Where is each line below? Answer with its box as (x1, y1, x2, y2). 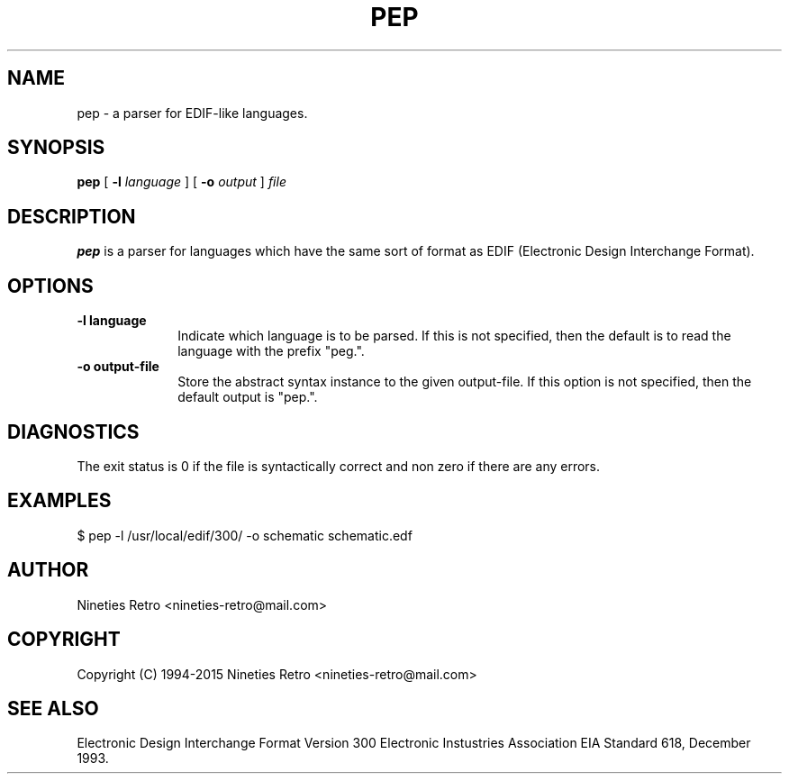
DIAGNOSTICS (7, 420, 140, 443)
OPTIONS (7, 274, 94, 297)
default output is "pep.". (177, 389, 318, 405)
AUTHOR (7, 559, 89, 582)
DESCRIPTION (7, 204, 136, 228)
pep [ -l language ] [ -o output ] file (77, 174, 286, 190)
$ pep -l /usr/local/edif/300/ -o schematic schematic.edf (77, 527, 413, 543)
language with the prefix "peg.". (177, 343, 365, 359)
